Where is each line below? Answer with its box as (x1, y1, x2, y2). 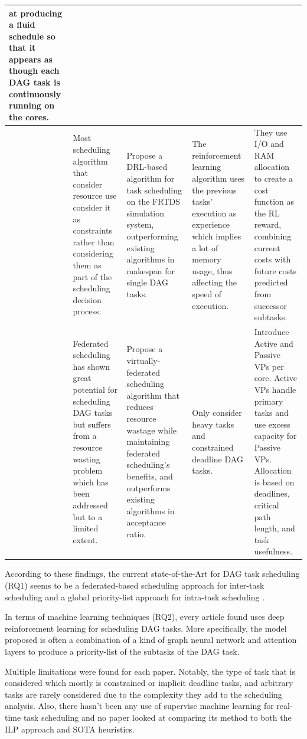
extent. (73, 533, 98, 546)
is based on (254, 475, 295, 488)
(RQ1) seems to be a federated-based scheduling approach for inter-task (5, 579, 264, 591)
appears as (9, 52, 53, 65)
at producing (9, 6, 63, 19)
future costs (254, 264, 296, 277)
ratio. (126, 527, 146, 540)
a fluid (9, 18, 35, 31)
